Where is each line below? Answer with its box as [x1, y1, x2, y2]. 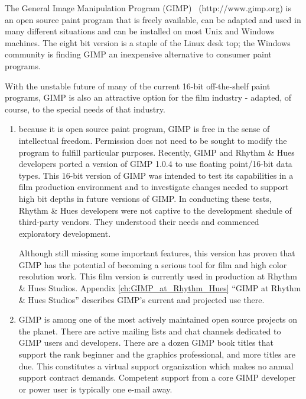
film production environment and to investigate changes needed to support [18, 181, 289, 193]
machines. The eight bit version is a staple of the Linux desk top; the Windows [5, 36, 291, 49]
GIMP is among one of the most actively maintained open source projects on [18, 313, 298, 326]
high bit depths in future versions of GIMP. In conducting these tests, [18, 192, 272, 204]
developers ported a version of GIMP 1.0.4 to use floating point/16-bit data [18, 157, 292, 170]
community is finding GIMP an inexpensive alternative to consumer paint [5, 48, 272, 60]
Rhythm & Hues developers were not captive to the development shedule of [18, 204, 292, 216]
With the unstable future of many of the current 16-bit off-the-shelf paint [5, 79, 271, 92]
